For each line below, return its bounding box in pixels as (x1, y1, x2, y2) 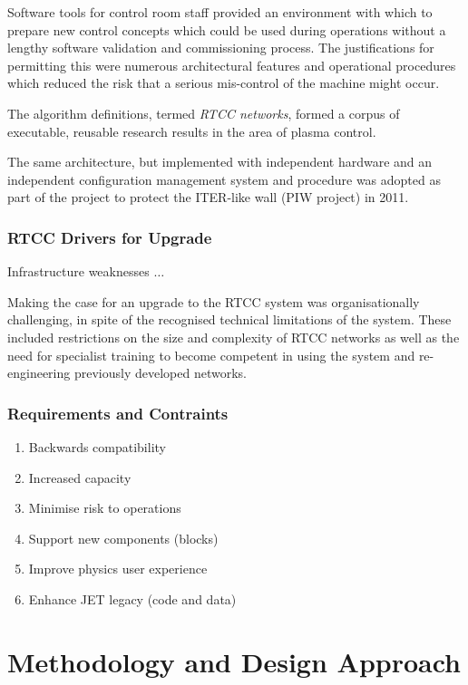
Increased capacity (28, 468, 132, 487)
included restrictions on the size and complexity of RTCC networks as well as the (7, 327, 460, 346)
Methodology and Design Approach (7, 642, 461, 680)
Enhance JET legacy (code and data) (28, 589, 237, 608)
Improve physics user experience (28, 559, 208, 578)
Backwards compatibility (28, 437, 166, 456)
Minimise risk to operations (28, 498, 181, 517)
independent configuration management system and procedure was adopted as (7, 169, 441, 188)
